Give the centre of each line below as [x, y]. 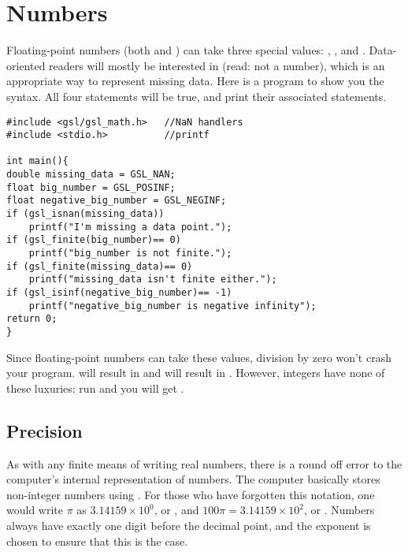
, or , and [176, 510]
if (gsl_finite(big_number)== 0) [94, 240]
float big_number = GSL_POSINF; [91, 187]
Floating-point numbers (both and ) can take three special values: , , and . [186, 50]
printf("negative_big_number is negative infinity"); [172, 306]
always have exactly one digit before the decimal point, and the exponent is [189, 526]
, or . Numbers [339, 510]
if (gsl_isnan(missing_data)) [85, 214]
